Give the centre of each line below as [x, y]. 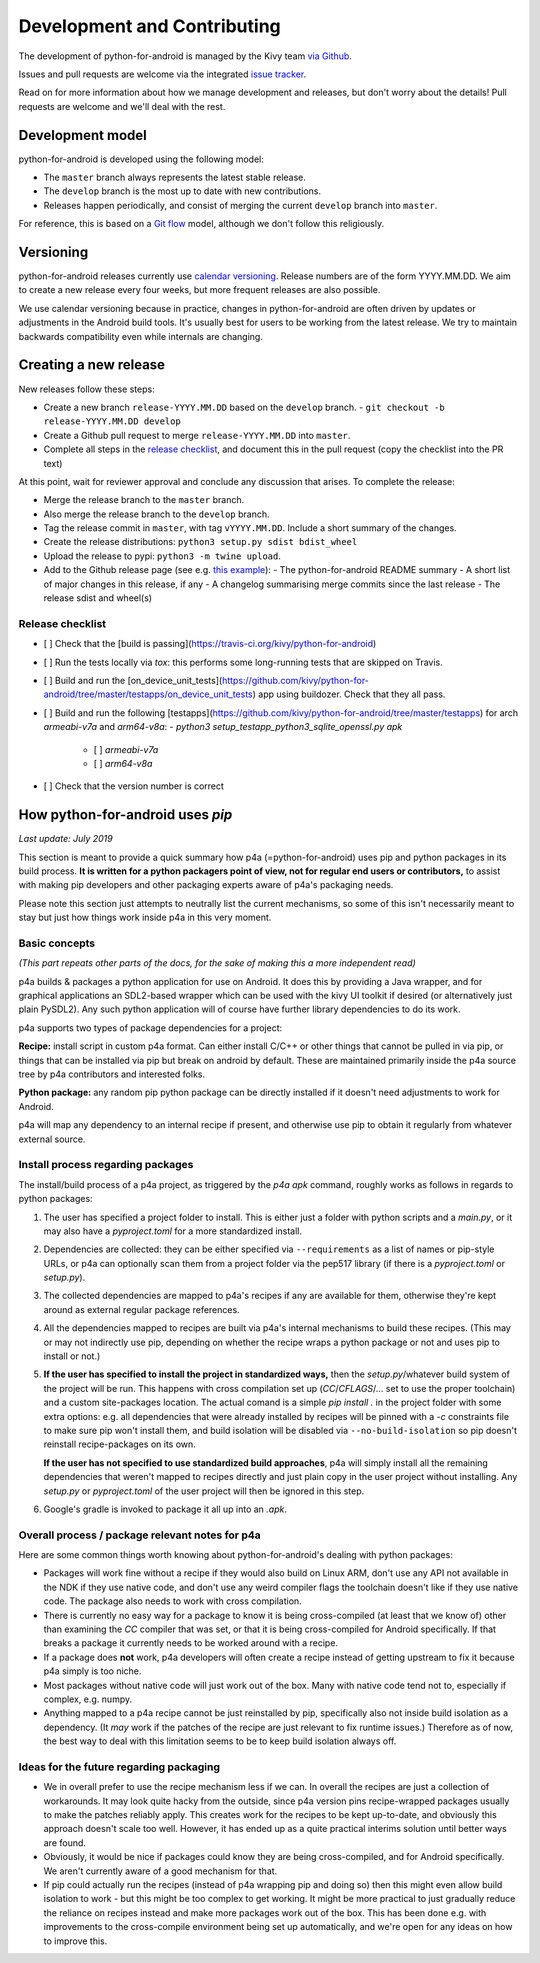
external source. [52, 1139]
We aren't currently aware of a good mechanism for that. [160, 1871]
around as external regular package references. [141, 1309]
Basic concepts [56, 943]
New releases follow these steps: [86, 389]
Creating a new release [91, 365]
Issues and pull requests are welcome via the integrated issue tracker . [162, 74]
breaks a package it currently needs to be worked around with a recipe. [191, 1643]
